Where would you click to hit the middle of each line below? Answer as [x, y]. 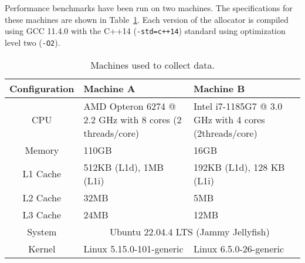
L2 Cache [42, 197]
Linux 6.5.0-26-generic [239, 248]
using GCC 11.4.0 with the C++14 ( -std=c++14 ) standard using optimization [145, 31]
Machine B [219, 88]
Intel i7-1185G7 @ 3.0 [238, 106]
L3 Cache [42, 214]
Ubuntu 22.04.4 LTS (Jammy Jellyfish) [189, 231]
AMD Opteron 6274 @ [130, 106]
